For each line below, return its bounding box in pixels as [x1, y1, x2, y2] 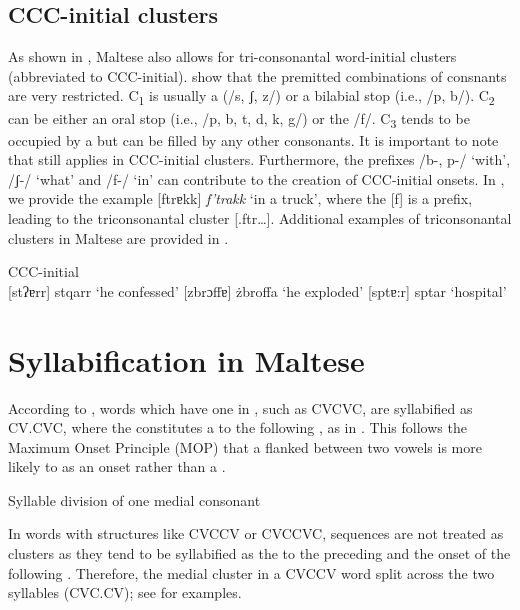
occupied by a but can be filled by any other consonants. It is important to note [8, 129, 499, 150]
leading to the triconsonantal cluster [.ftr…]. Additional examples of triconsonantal [8, 208, 512, 229]
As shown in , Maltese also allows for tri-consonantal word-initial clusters [8, 46, 457, 67]
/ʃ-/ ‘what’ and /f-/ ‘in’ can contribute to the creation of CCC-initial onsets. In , [8, 168, 505, 189]
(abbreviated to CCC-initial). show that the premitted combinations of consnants [8, 65, 507, 86]
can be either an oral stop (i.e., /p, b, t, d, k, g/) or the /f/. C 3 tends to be [8, 107, 470, 131]
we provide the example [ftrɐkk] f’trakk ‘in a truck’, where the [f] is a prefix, [8, 188, 473, 209]
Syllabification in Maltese [8, 339, 365, 380]
